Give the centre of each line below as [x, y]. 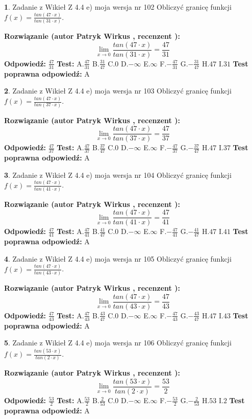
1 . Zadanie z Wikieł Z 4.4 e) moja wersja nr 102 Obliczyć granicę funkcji [118, 7]
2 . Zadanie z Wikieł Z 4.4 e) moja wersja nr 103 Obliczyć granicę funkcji [118, 91]
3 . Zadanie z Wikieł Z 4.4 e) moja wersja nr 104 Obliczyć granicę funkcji [118, 174]
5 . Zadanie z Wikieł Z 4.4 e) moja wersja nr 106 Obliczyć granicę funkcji [118, 343]
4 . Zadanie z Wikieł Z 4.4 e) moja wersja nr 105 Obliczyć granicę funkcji [118, 258]
